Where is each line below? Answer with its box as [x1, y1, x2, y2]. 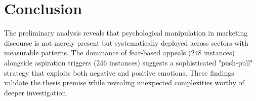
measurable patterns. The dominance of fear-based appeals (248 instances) [4, 47, 235, 58]
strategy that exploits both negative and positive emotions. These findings [4, 67, 234, 78]
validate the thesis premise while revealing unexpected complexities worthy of [4, 77, 244, 88]
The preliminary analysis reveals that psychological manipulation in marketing [4, 27, 248, 38]
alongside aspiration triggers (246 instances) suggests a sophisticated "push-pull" [4, 57, 253, 68]
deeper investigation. [4, 87, 68, 97]
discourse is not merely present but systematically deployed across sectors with [4, 37, 248, 48]
